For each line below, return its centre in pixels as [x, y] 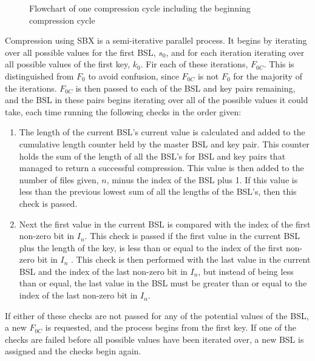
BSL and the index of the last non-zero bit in [103, 271]
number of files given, [59, 179]
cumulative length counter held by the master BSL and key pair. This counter [164, 143]
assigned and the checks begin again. [73, 351]
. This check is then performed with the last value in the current [191, 259]
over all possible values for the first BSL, [80, 52]
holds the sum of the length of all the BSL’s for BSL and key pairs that [152, 156]
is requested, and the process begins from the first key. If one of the [171, 327]
